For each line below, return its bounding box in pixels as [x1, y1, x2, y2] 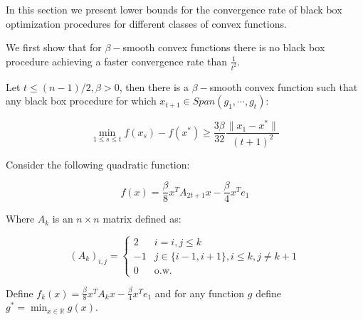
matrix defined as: [102, 211, 181, 226]
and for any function [154, 285, 245, 300]
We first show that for [6, 40, 102, 55]
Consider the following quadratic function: [6, 156, 190, 171]
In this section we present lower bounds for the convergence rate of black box [6, 2, 342, 16]
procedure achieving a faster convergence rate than [6, 53, 227, 68]
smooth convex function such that [209, 79, 358, 94]
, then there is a [119, 79, 189, 94]
